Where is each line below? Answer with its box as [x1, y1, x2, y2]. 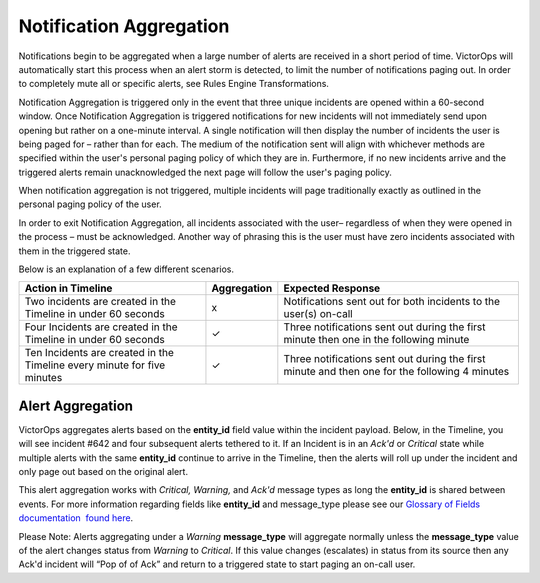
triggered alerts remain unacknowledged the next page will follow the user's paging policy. [18, 166, 392, 178]
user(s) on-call [283, 307, 354, 321]
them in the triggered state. [18, 245, 131, 257]
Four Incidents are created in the [24, 320, 178, 334]
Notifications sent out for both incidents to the [283, 295, 500, 309]
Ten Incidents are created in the [24, 346, 174, 360]
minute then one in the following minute [283, 333, 470, 347]
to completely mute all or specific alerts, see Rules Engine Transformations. [18, 78, 330, 90]
